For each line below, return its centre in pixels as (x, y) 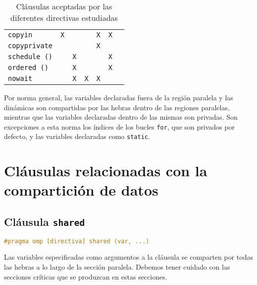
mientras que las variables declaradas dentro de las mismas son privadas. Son (121, 117)
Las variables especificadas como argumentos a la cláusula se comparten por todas (128, 257)
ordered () (28, 68)
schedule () (30, 57)
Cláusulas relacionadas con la (106, 171)
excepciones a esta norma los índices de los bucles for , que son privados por (119, 126)
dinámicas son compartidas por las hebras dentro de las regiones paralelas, (117, 107)
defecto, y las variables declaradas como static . (77, 136)
